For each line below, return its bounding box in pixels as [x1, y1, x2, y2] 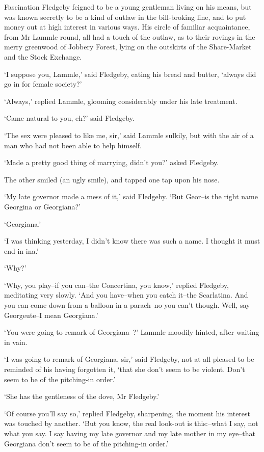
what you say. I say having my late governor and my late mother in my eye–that [4, 428, 255, 438]
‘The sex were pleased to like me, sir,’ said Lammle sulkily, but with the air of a [4, 129, 254, 140]
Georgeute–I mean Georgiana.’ [4, 309, 98, 320]
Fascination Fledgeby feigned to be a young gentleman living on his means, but [4, 2, 252, 12]
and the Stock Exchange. [4, 51, 82, 62]
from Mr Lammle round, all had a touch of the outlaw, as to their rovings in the [4, 31, 255, 42]
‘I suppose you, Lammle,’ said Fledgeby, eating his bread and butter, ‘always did [4, 68, 256, 79]
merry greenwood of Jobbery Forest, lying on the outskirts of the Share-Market [4, 41, 252, 52]
